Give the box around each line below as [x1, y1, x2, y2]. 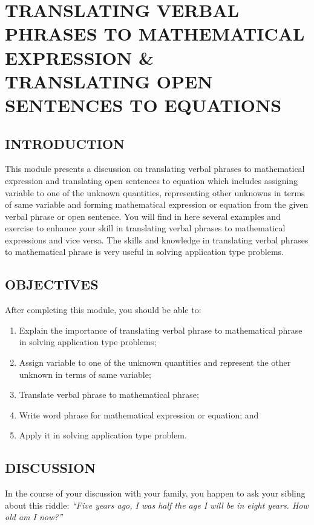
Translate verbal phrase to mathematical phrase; [19, 388, 199, 401]
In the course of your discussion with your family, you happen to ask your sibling [5, 487, 306, 500]
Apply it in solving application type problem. [19, 429, 187, 441]
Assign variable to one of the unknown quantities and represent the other [19, 356, 291, 369]
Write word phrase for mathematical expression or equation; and [19, 408, 259, 421]
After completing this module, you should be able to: [5, 303, 201, 316]
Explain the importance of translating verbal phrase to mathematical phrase [19, 323, 303, 336]
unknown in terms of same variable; [19, 368, 151, 380]
